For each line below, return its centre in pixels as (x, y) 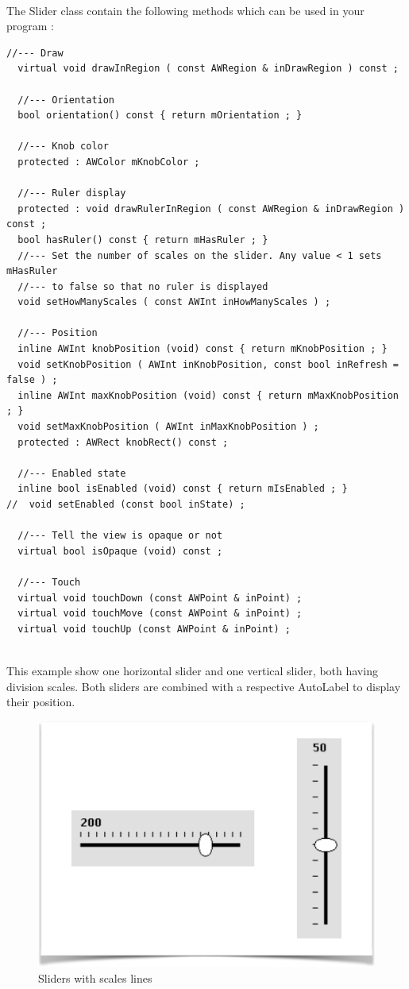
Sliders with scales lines (95, 978)
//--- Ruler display (72, 193)
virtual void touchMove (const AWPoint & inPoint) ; (160, 614)
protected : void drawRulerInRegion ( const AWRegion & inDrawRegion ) (211, 209)
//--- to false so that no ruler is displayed (143, 286)
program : (30, 26)
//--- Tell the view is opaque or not (120, 536)
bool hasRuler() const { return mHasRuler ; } (143, 240)
